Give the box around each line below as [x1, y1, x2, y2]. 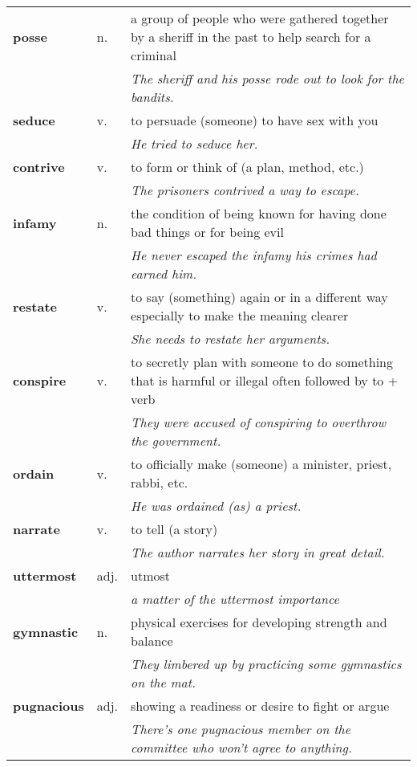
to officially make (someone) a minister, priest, [131, 455, 392, 473]
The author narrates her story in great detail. [131, 543, 385, 561]
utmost [131, 566, 171, 585]
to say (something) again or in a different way [131, 288, 388, 306]
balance [131, 631, 173, 650]
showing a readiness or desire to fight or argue [131, 696, 390, 715]
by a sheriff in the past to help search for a [131, 27, 371, 46]
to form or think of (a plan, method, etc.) [131, 157, 364, 176]
